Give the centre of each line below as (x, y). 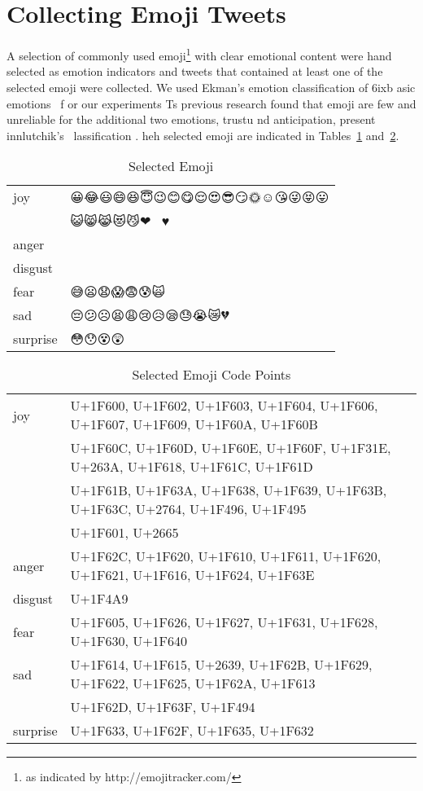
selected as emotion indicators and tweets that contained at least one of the (195, 71)
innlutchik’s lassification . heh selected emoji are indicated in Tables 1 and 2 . (203, 135)
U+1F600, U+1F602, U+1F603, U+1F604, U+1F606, (224, 406)
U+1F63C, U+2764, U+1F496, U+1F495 (188, 509)
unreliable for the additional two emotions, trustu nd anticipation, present (191, 119)
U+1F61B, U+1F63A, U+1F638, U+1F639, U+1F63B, (229, 490)
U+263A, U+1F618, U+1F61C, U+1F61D (192, 467)
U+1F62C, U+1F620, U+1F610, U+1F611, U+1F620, (226, 556)
